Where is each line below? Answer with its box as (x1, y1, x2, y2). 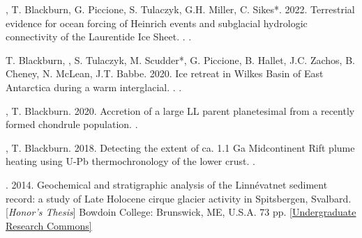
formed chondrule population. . (6, 117, 138, 132)
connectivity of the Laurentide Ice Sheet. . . (6, 29, 192, 44)
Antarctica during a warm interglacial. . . (6, 79, 182, 94)
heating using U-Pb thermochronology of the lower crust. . (6, 154, 255, 168)
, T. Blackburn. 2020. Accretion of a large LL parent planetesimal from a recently (6, 103, 355, 118)
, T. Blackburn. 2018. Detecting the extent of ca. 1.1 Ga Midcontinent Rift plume (6, 140, 355, 154)
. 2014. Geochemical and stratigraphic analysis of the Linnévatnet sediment (6, 177, 328, 191)
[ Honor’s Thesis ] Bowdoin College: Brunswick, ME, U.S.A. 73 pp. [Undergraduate (6, 205, 356, 219)
